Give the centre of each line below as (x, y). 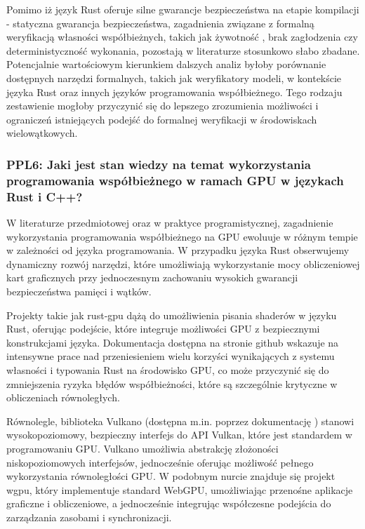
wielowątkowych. (42, 133)
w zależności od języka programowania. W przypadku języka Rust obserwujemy (178, 250)
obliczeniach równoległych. (63, 397)
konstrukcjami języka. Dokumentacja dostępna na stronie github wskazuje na (173, 342)
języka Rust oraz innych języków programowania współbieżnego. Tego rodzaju (174, 92)
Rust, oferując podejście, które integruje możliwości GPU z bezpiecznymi (163, 329)
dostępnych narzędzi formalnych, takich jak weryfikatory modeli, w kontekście (174, 78)
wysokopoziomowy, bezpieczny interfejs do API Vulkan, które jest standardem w (179, 435)
